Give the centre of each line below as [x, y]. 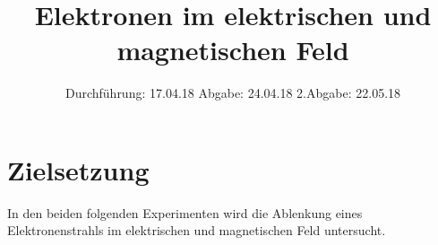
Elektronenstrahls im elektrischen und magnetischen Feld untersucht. [197, 230]
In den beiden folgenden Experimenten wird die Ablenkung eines [185, 212]
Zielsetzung [78, 169]
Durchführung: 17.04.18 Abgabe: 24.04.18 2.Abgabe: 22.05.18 [233, 93]
